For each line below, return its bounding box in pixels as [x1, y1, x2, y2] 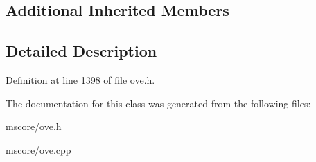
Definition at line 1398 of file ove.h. [6, 72, 155, 87]
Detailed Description [6, 40, 157, 62]
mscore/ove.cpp [6, 142, 71, 156]
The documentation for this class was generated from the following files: [6, 96, 311, 110]
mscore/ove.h [6, 119, 62, 134]
